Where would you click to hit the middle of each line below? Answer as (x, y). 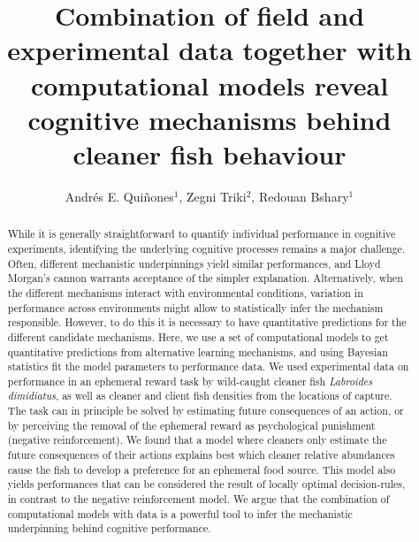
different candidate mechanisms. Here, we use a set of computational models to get (198, 336)
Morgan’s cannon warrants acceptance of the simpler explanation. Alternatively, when (205, 278)
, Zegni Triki (213, 196)
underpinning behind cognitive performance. (109, 528)
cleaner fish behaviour (209, 153)
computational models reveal (209, 84)
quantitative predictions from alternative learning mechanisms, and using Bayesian (198, 351)
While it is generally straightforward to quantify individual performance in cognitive (202, 234)
